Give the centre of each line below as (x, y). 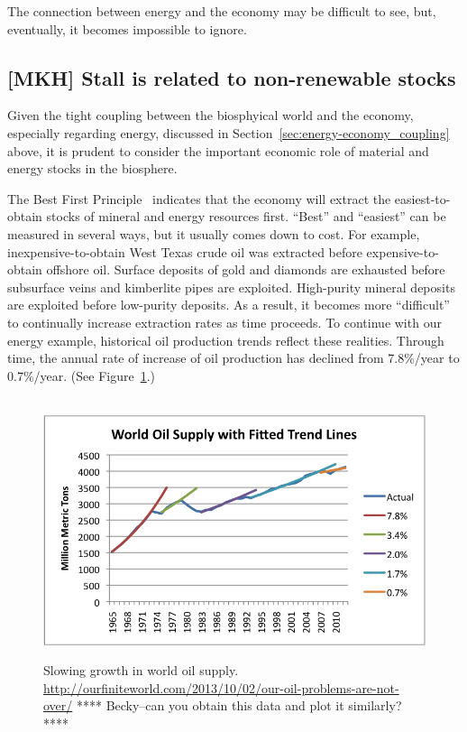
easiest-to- (422, 198)
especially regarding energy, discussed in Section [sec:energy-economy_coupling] (229, 132)
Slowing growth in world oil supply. (141, 670)
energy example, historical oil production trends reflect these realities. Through (226, 340)
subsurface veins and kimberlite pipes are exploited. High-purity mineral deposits (231, 287)
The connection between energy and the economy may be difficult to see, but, (222, 11)
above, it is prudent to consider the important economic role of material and (218, 150)
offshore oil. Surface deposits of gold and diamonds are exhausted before (246, 269)
